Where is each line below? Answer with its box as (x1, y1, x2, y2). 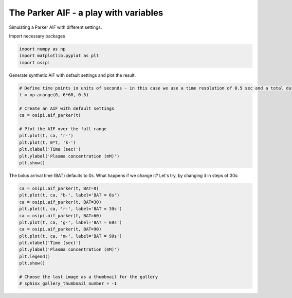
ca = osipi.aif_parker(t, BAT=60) (19, 213, 102, 218)
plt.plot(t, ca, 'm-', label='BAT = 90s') (19, 233, 122, 239)
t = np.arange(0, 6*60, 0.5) (19, 92, 89, 98)
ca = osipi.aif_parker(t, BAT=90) (19, 227, 102, 232)
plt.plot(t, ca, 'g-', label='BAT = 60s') (19, 219, 122, 225)
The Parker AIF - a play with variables (9, 7, 164, 18)
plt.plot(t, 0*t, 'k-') (19, 140, 76, 145)
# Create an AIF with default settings (19, 105, 114, 111)
